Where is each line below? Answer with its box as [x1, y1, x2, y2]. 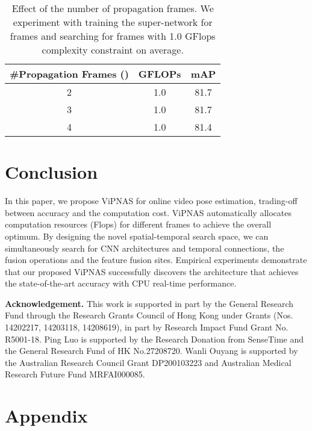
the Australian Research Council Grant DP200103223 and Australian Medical [5, 356, 292, 368]
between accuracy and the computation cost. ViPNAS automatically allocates [5, 206, 292, 219]
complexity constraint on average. [42, 43, 184, 57]
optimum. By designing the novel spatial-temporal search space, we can [5, 229, 269, 242]
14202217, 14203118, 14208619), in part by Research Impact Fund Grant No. [5, 321, 289, 333]
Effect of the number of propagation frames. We [11, 1, 214, 15]
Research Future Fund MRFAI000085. [5, 368, 145, 380]
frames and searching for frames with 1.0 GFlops [10, 29, 216, 43]
